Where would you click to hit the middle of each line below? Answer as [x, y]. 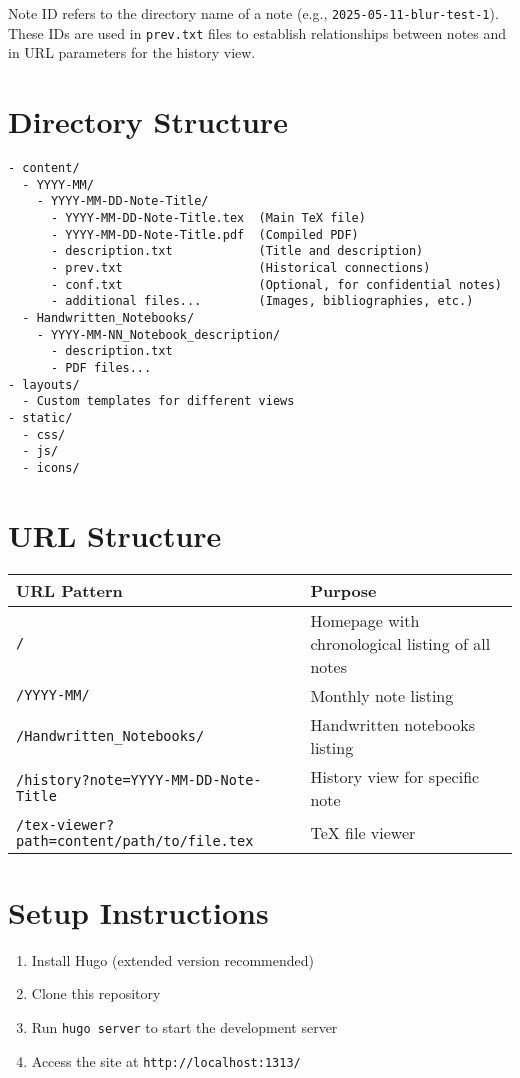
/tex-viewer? [65, 824]
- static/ [40, 417]
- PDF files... [101, 367]
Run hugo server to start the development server [184, 1026]
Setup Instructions [138, 911]
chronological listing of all [400, 643]
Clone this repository [96, 993]
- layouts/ [44, 384]
